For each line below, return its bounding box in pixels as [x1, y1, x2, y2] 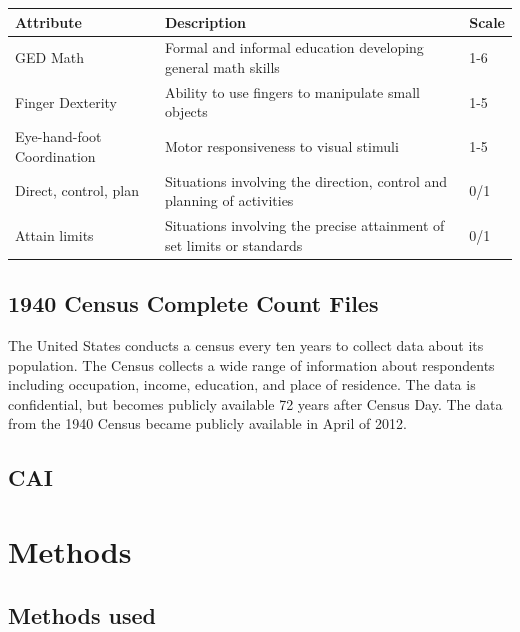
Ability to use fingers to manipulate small [164, 81, 420, 102]
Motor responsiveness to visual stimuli [164, 136, 399, 157]
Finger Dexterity [15, 91, 117, 112]
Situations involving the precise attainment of [164, 215, 445, 236]
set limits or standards [164, 234, 303, 255]
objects [164, 101, 208, 122]
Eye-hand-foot [15, 126, 102, 147]
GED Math [15, 47, 84, 68]
